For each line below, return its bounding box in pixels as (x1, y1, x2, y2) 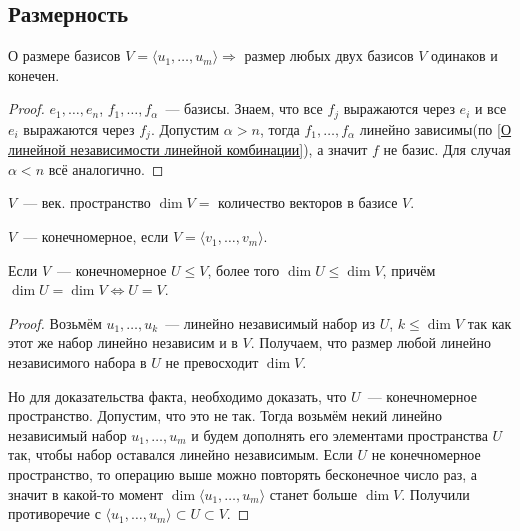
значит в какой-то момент (8, 483, 164, 504)
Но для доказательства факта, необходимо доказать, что (8, 385, 347, 406)
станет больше (269, 483, 358, 504)
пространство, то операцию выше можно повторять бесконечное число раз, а (8, 464, 478, 485)
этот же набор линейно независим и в (8, 332, 238, 353)
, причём (382, 259, 436, 280)
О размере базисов (8, 45, 121, 66)
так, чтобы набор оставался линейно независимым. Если (8, 444, 353, 465)
